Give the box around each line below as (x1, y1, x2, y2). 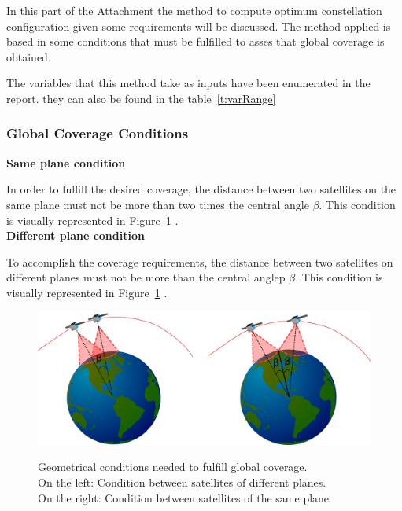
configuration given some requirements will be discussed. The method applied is (6, 17, 391, 34)
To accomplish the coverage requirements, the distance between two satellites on (6, 253, 393, 270)
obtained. (6, 48, 51, 64)
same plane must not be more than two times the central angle (6, 196, 309, 212)
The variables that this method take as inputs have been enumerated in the (6, 75, 371, 91)
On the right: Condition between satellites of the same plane (38, 489, 330, 505)
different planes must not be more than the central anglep (6, 269, 286, 285)
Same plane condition (6, 154, 126, 171)
